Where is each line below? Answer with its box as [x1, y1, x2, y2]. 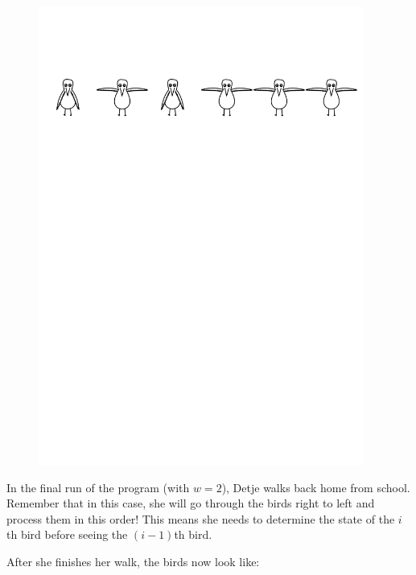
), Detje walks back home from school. [221, 478, 410, 495]
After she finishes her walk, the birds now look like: [6, 552, 260, 569]
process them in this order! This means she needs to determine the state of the [6, 510, 395, 527]
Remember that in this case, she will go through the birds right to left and [6, 495, 375, 511]
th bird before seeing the [6, 526, 128, 543]
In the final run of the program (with [6, 478, 190, 495]
